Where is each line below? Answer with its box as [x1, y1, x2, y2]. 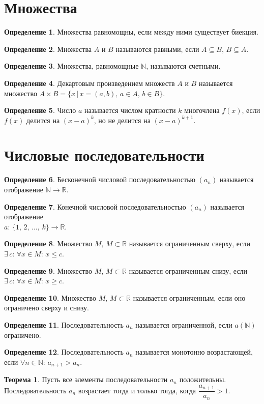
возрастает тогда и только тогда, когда [78, 385, 196, 395]
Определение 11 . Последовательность [4, 319, 124, 330]
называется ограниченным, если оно [133, 292, 246, 303]
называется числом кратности [84, 105, 176, 116]
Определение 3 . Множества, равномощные [4, 61, 139, 71]
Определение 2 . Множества [4, 43, 92, 54]
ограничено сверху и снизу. [4, 302, 89, 313]
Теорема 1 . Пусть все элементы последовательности [4, 374, 168, 385]
